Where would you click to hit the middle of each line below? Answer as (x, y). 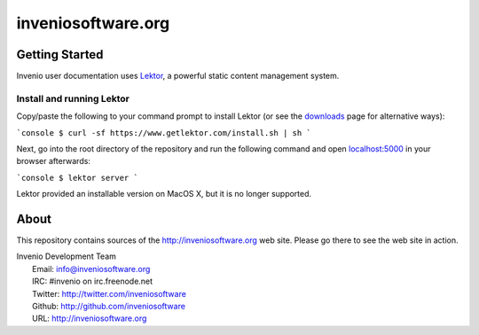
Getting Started (60, 55)
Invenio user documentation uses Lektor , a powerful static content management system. (178, 76)
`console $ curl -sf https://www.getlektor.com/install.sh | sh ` (164, 132)
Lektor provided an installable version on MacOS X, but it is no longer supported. (164, 194)
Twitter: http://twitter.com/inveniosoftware (109, 293)
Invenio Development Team (67, 256)
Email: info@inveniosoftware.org (91, 269)
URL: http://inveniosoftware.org (90, 318)
